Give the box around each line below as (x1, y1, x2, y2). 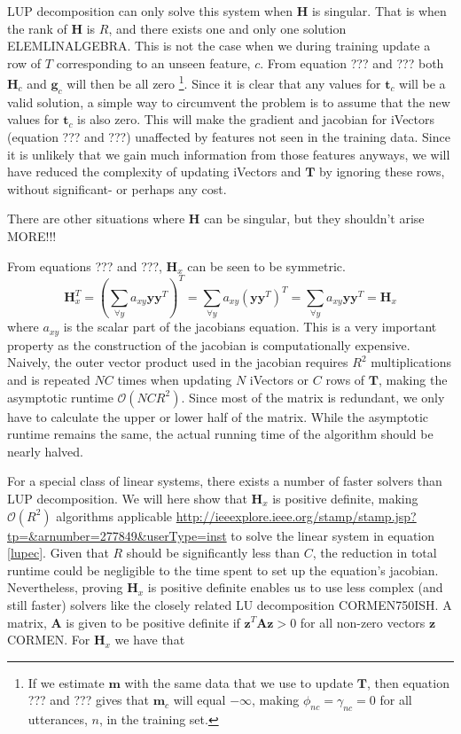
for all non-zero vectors (300, 613, 426, 631)
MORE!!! (7, 226, 57, 245)
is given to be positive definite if (66, 613, 240, 631)
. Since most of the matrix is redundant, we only (181, 387, 445, 406)
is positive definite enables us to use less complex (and (147, 578, 443, 597)
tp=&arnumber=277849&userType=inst (7, 526, 227, 544)
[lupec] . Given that (7, 543, 109, 562)
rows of (325, 371, 365, 389)
